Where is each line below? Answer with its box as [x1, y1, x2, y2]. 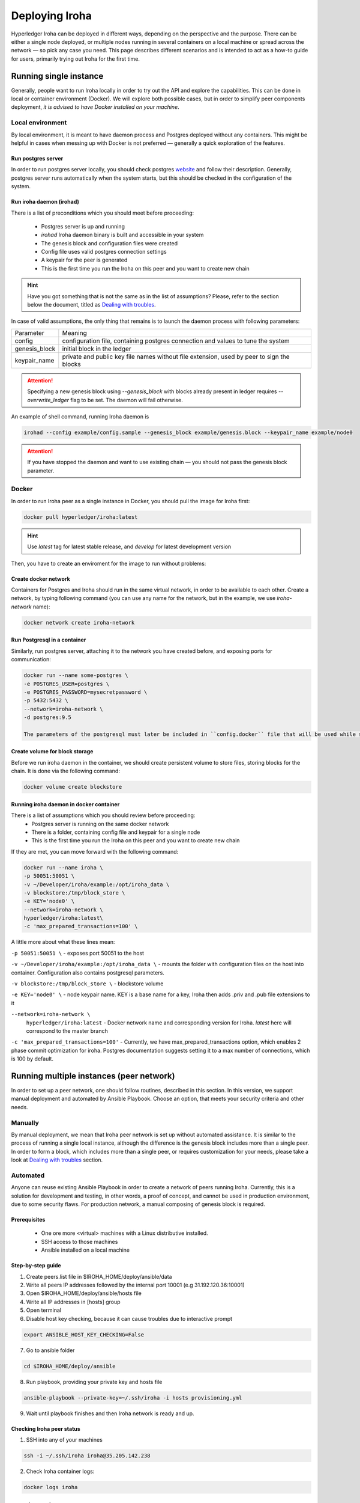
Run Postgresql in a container [11, 636, 86, 643]
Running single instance [11, 71, 104, 81]
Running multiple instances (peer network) [11, 1071, 175, 1081]
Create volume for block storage [11, 748, 94, 755]
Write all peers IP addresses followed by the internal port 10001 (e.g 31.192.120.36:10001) [26, 1281, 245, 1289]
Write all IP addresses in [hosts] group [26, 1298, 121, 1305]
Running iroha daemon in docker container [11, 800, 120, 808]
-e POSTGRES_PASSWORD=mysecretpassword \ [23, 688, 148, 696]
